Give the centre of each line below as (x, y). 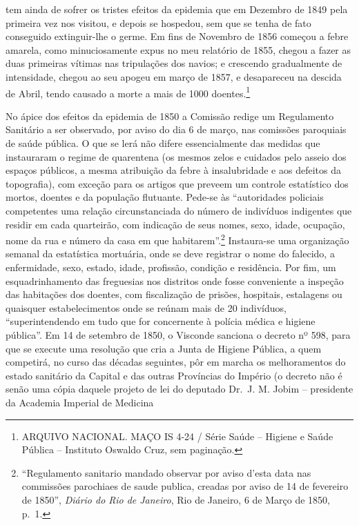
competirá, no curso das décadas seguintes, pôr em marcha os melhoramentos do (176, 362)
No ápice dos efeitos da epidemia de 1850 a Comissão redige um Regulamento (170, 116)
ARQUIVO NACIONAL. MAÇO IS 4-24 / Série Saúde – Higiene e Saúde (177, 436)
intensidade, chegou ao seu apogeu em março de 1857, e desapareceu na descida (174, 76)
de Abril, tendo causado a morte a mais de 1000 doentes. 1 (128, 92)
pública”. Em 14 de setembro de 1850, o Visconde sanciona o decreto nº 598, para (178, 334)
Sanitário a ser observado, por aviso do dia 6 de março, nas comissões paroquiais (176, 129)
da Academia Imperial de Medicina (80, 402)
